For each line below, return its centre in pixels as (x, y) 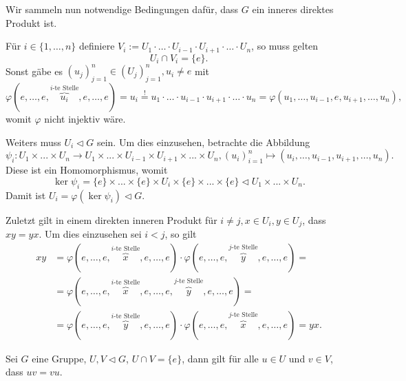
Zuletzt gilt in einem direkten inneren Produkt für (111, 219)
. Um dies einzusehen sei (90, 233)
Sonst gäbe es (34, 71)
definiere (97, 46)
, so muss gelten (285, 46)
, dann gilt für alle (220, 358)
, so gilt (181, 233)
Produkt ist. (31, 22)
